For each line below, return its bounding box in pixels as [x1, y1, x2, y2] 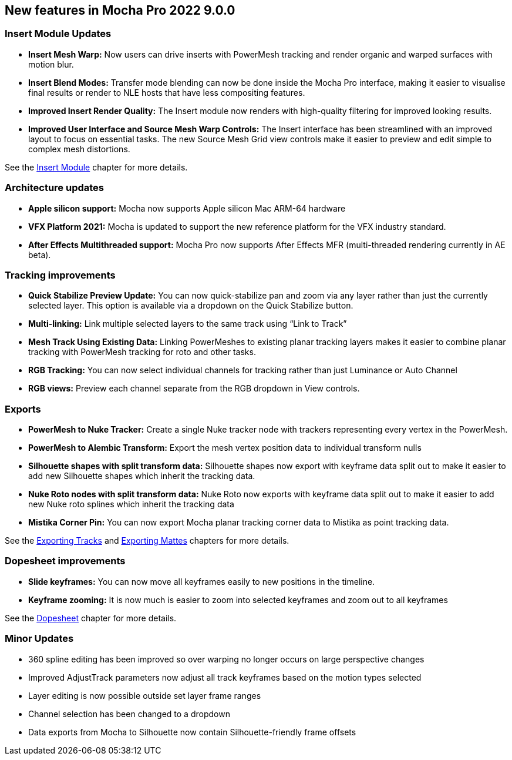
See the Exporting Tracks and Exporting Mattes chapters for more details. [5, 535, 289, 546]
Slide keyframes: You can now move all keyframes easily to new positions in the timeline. [28, 576, 375, 587]
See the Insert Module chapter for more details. [5, 162, 188, 172]
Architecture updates [5, 182, 105, 194]
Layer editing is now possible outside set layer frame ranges [28, 690, 261, 701]
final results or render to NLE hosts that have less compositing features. [28, 87, 305, 98]
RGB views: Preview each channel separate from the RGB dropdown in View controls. [28, 383, 360, 394]
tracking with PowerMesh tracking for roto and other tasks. [28, 347, 256, 357]
